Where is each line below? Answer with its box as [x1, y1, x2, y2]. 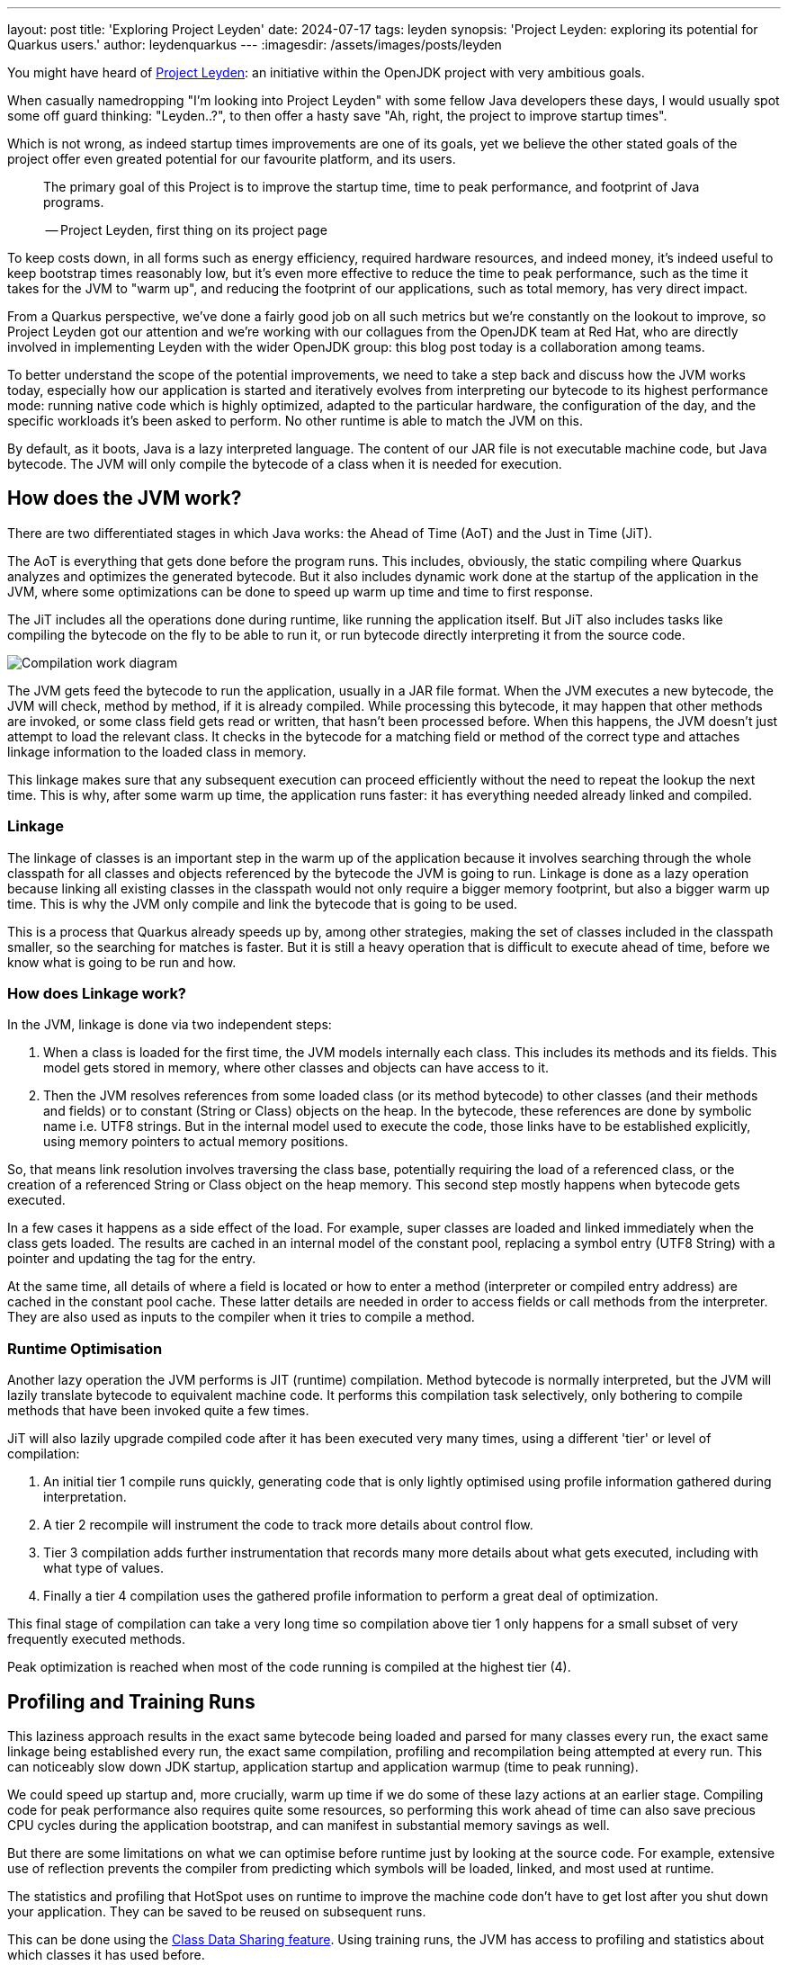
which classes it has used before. [7, 1946, 205, 1962]
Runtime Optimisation [7, 1339, 163, 1358]
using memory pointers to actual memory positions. [43, 1134, 348, 1150]
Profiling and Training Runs [7, 1690, 255, 1713]
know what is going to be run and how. [7, 954, 237, 970]
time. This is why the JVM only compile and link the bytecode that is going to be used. [7, 895, 518, 911]
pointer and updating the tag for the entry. [7, 1251, 256, 1267]
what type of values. [43, 1560, 164, 1576]
